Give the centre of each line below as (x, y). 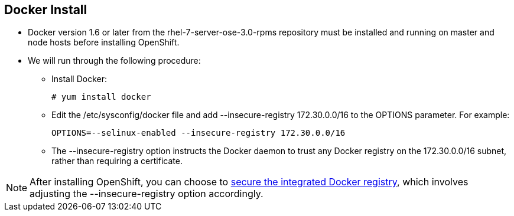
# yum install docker (101, 97)
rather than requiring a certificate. (117, 161)
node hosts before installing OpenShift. (104, 42)
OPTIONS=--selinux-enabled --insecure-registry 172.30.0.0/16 (199, 133)
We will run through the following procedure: (114, 61)
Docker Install (46, 10)
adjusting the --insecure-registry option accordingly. (147, 194)
